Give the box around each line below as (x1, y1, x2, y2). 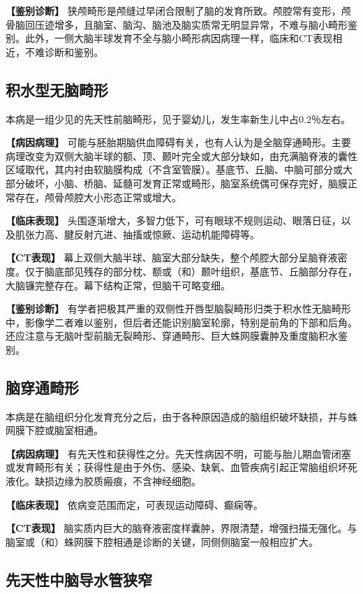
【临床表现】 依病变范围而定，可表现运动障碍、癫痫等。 (6, 497, 263, 512)
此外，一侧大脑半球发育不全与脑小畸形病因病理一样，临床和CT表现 (24, 31, 333, 45)
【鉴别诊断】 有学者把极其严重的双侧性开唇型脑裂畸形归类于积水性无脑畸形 (6, 301, 351, 316)
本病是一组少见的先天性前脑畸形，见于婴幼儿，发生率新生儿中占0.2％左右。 (6, 111, 350, 126)
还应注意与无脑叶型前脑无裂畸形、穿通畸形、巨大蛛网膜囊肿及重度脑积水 (6, 328, 338, 343)
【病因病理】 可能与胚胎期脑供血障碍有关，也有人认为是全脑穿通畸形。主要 (6, 135, 351, 150)
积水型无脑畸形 (6, 78, 108, 100)
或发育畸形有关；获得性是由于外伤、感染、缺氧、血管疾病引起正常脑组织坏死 (6, 460, 357, 475)
